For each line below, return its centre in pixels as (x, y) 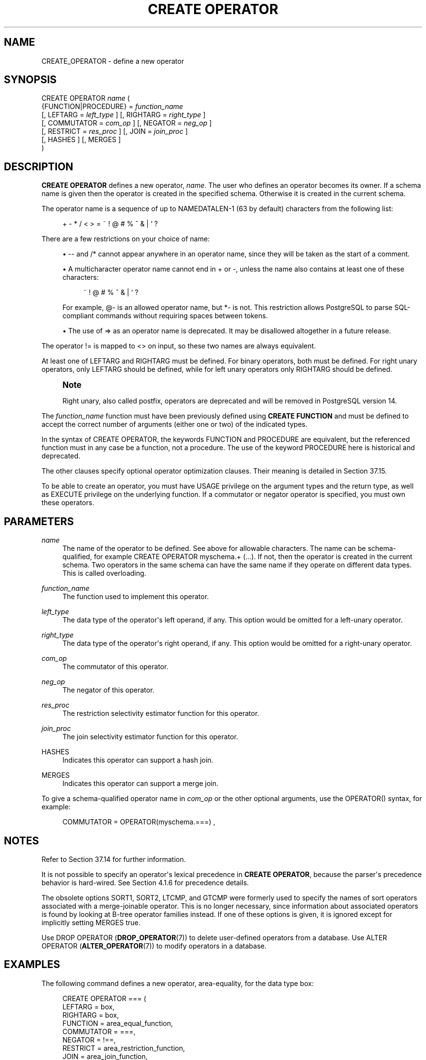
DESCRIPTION (39, 166)
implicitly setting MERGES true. (91, 922)
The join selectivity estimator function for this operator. (150, 737)
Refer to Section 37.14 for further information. (114, 859)
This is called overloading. (104, 573)
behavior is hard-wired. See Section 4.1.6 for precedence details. (145, 882)
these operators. (68, 503)
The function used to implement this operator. (136, 597)
